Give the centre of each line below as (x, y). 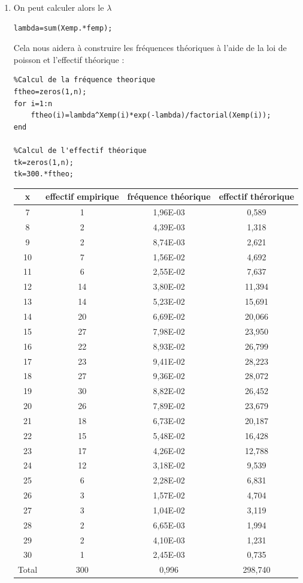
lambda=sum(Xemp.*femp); (63, 28)
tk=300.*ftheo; (44, 174)
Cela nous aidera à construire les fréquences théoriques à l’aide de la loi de (150, 48)
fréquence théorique (169, 196)
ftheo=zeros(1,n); (50, 91)
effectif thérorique (257, 196)
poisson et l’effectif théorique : (69, 59)
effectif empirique (82, 196)
